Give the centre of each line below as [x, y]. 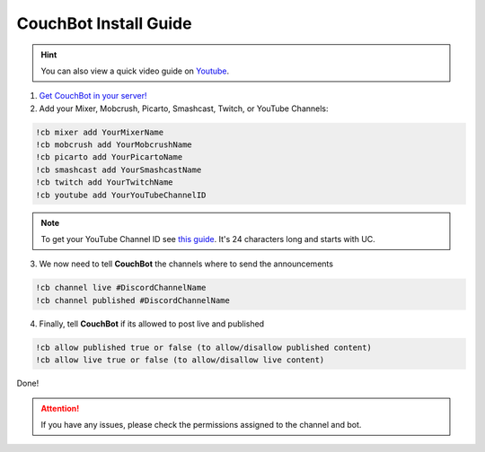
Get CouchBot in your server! [93, 96]
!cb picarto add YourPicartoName [109, 157]
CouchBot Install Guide [104, 23]
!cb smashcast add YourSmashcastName [119, 169]
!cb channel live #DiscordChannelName [121, 288]
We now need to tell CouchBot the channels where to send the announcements [186, 264]
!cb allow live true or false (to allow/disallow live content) [180, 360]
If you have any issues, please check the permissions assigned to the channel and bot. [201, 424]
